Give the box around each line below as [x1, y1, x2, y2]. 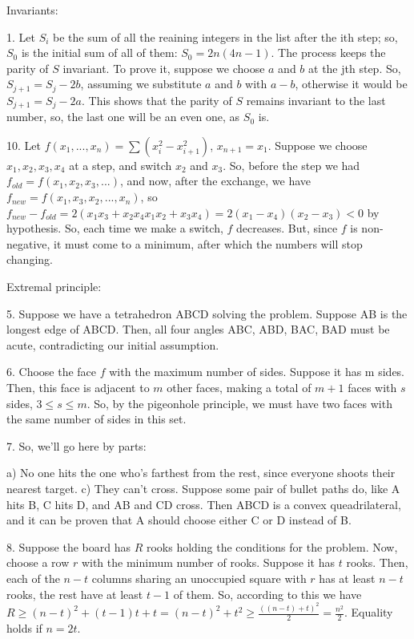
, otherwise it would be [295, 75, 408, 92]
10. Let [6, 136, 41, 153]
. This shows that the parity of [82, 91, 232, 108]
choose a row [6, 554, 70, 571]
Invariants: [6, 2, 58, 18]
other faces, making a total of [167, 379, 312, 395]
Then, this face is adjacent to [6, 379, 150, 395]
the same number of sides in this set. [6, 410, 187, 427]
